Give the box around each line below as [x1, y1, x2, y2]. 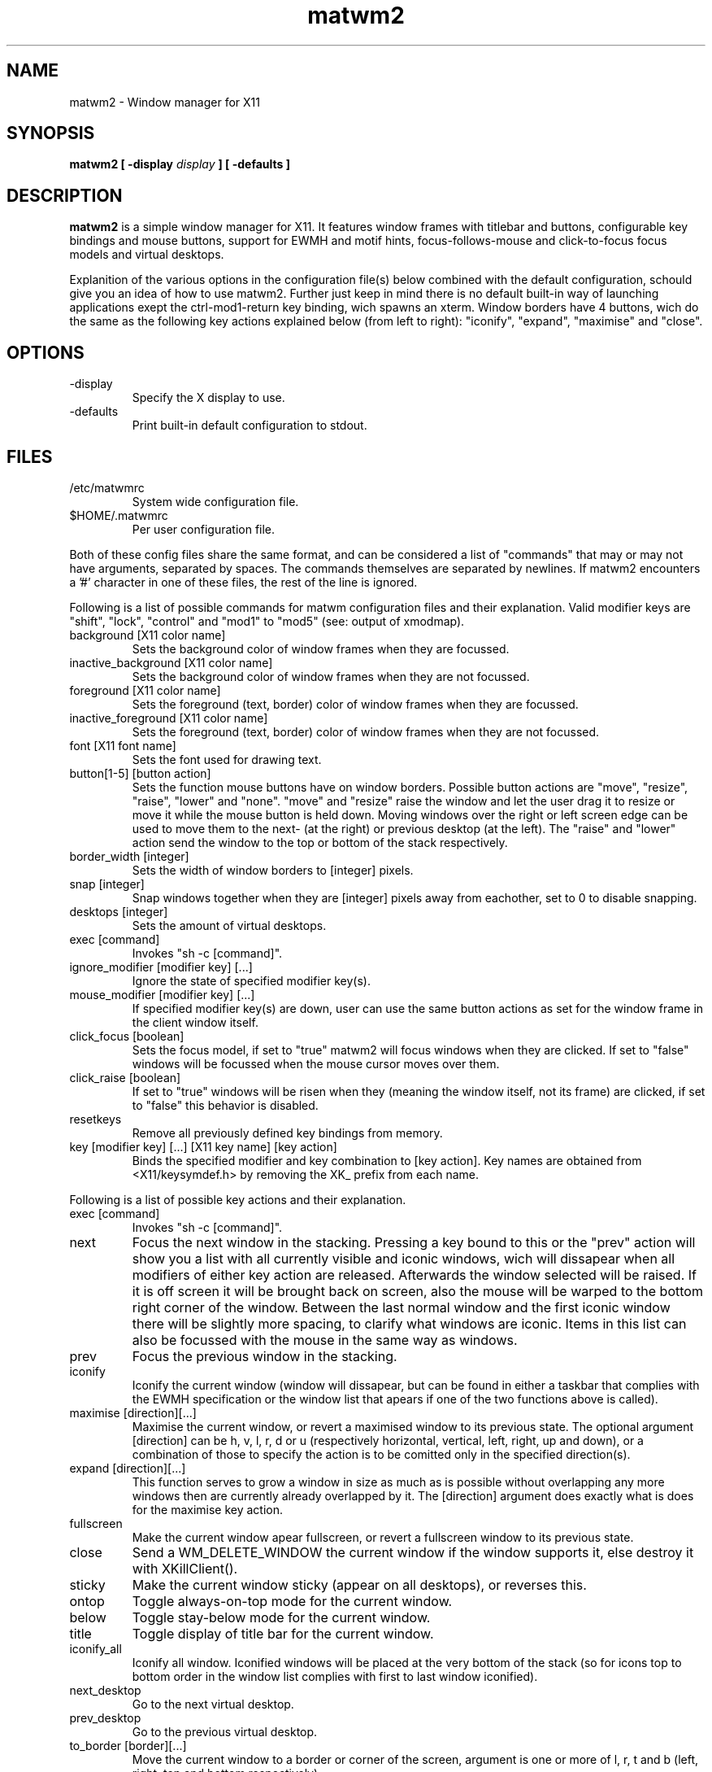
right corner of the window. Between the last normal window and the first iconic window [132, 1298, 671, 1316]
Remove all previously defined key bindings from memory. [132, 1125, 443, 1140]
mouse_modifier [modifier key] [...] [69, 987, 255, 1002]
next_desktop [69, 1683, 141, 1697]
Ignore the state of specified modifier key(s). [132, 973, 371, 988]
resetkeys [69, 1111, 122, 1126]
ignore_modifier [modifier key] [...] [69, 959, 253, 974]
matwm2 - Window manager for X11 [69, 94, 260, 109]
